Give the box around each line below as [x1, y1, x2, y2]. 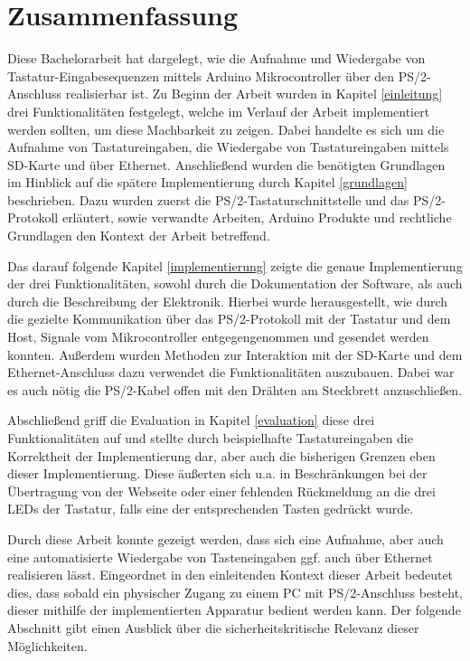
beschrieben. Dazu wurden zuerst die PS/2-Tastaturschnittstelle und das [7, 190, 409, 209]
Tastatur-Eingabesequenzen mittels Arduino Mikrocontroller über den [7, 66, 395, 85]
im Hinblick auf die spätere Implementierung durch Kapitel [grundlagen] [7, 173, 408, 192]
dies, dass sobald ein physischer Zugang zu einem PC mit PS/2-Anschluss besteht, [7, 582, 463, 601]
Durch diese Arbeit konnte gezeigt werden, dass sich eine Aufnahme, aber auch [7, 529, 444, 548]
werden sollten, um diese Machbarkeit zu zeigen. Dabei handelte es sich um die [7, 119, 445, 138]
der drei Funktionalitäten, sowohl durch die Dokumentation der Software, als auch [7, 274, 463, 293]
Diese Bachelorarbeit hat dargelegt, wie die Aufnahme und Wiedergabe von [7, 49, 426, 68]
